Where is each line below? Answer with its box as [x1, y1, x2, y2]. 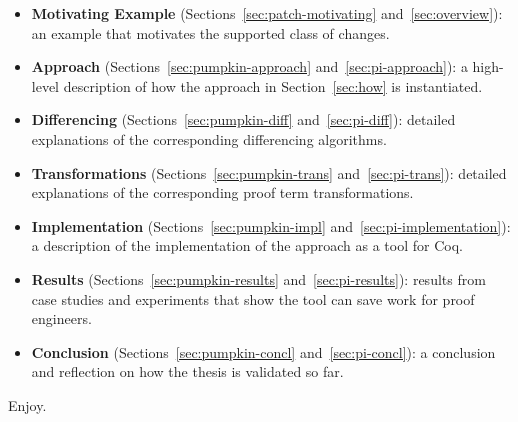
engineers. [31, 308, 92, 329]
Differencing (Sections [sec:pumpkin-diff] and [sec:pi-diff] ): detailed [31, 109, 456, 130]
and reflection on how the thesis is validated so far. [31, 361, 344, 382]
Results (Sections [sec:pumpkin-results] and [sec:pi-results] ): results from [31, 268, 486, 289]
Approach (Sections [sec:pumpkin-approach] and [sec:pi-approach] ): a [31, 56, 468, 77]
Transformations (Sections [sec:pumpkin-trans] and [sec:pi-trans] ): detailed [31, 162, 507, 183]
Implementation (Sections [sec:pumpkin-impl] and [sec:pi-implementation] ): [31, 215, 511, 236]
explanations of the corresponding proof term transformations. [31, 182, 414, 203]
